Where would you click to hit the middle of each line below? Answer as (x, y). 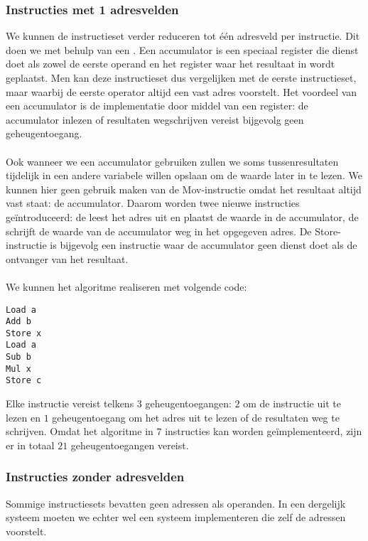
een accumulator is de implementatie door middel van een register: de (157, 106)
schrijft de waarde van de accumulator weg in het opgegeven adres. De (159, 231)
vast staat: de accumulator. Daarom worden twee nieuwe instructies (153, 203)
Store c (24, 381)
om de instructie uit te (292, 403)
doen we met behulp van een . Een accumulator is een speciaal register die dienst (182, 49)
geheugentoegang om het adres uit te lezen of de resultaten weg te (196, 417)
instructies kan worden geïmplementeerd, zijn (264, 431)
